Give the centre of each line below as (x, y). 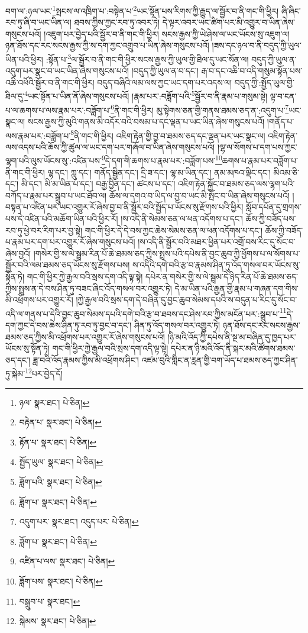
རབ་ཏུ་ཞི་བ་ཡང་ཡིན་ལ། (38, 22)
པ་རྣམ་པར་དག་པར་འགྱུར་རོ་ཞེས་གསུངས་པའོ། (70, 242)
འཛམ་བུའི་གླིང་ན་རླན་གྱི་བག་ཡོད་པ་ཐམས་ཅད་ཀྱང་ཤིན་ (220, 359)
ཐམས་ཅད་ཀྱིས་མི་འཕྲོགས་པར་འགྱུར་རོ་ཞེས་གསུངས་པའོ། (85, 336)
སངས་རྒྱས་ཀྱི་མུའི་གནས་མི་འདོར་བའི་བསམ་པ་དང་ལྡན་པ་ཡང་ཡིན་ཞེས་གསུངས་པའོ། (146, 121)
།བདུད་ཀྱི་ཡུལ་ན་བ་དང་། (165, 71)
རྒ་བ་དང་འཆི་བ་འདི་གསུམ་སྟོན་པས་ (252, 71)
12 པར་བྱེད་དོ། (44, 373)
